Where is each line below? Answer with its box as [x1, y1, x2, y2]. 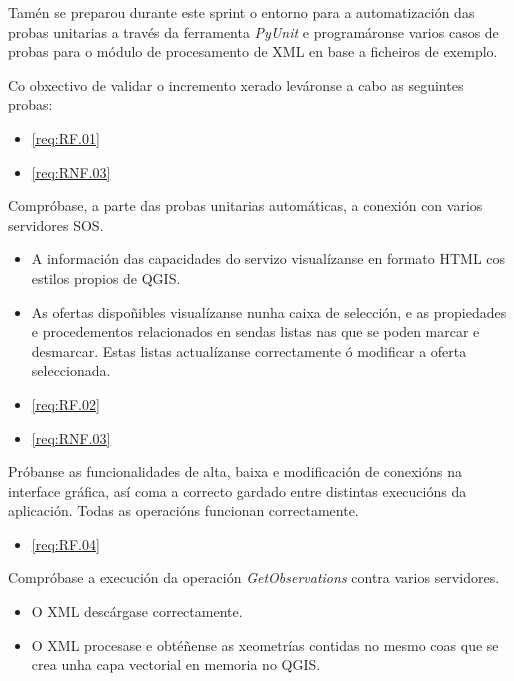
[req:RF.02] [31, 393, 100, 414]
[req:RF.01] [31, 127, 100, 148]
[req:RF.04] [31, 533, 100, 554]
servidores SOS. [8, 214, 104, 235]
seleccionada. [31, 360, 111, 381]
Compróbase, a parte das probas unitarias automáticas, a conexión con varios [8, 195, 483, 216]
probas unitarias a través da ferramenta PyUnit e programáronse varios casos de [8, 21, 499, 42]
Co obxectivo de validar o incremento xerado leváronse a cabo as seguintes [8, 74, 464, 95]
